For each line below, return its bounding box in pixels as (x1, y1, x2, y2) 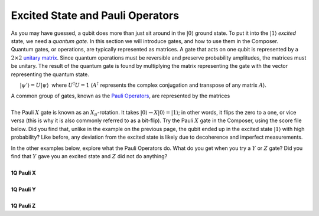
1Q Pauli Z (11, 202, 36, 210)
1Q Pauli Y (11, 186, 37, 193)
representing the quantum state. (11, 71, 90, 78)
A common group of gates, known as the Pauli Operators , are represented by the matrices (11, 92, 230, 100)
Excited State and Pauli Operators (11, 9, 180, 22)
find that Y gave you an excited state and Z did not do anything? (11, 153, 168, 160)
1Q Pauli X (11, 169, 37, 176)
